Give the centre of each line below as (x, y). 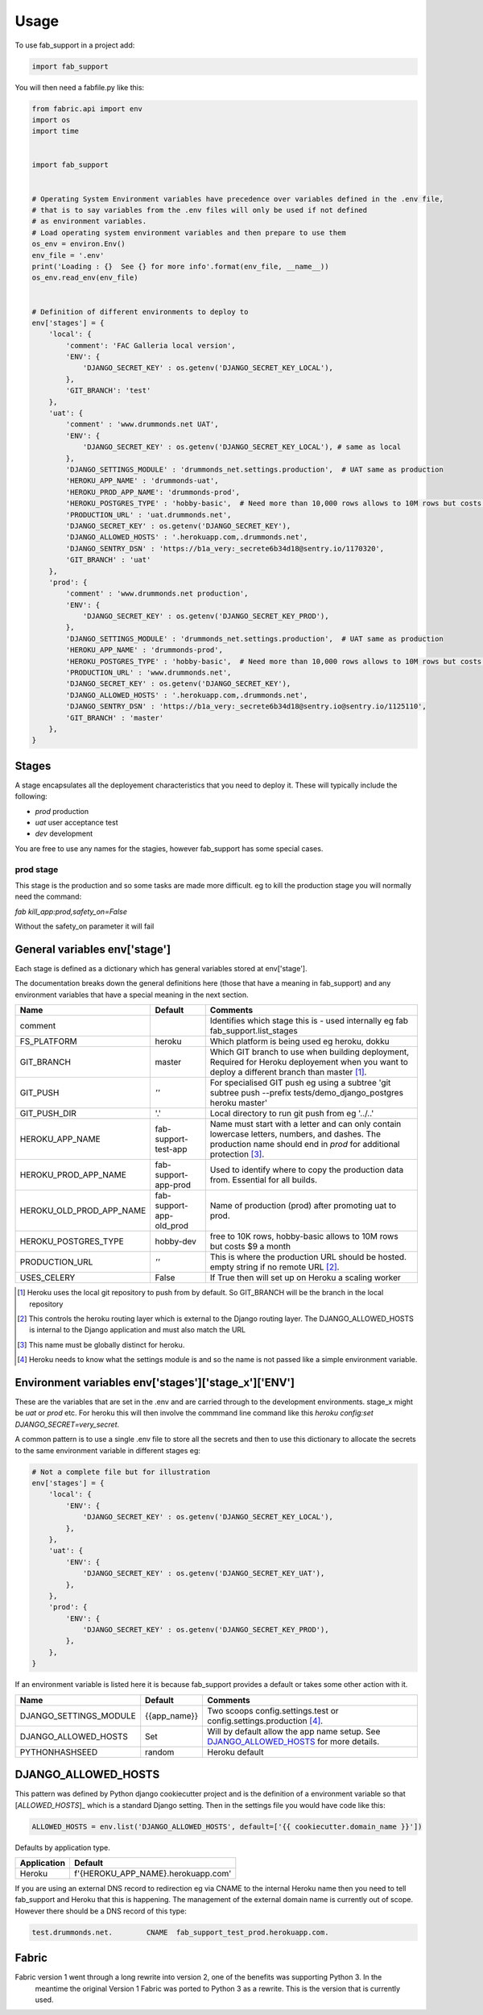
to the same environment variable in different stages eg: (108, 1450)
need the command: (48, 897)
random (160, 1751)
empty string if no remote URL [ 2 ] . (275, 1267)
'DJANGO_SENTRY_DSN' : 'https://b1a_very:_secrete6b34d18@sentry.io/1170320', (225, 548)
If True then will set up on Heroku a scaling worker (305, 1278)
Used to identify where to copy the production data (307, 1170)
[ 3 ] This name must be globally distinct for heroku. (101, 1344)
